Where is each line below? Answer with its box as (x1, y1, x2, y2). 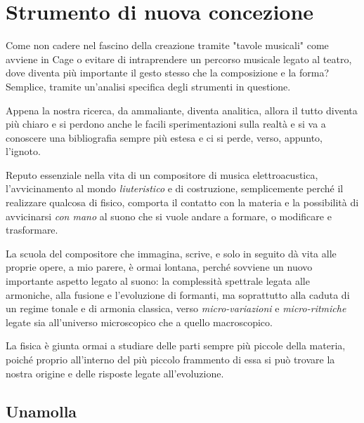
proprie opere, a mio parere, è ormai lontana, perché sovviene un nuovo (6, 260, 313, 274)
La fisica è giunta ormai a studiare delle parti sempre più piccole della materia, (6, 338, 346, 353)
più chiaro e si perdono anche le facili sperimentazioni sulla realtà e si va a (6, 116, 326, 131)
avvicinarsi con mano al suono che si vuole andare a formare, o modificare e (6, 208, 332, 223)
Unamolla (6, 400, 77, 422)
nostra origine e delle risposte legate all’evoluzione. (6, 365, 224, 380)
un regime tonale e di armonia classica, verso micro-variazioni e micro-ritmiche (6, 301, 346, 316)
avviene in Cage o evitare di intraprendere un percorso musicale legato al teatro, (6, 51, 352, 66)
